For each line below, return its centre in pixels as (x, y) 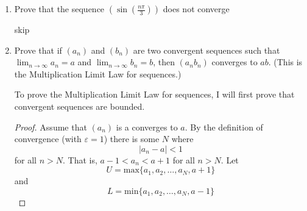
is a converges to (147, 127)
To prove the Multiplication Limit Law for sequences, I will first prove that (154, 94)
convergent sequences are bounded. (79, 106)
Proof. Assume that (51, 127)
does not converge (196, 9)
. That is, (80, 159)
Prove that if (38, 50)
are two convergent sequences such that (206, 50)
